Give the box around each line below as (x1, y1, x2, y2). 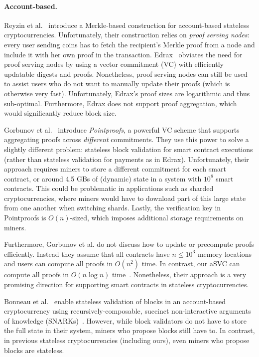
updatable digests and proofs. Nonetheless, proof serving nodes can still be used (4, 68, 248, 79)
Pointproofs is (4, 212, 46, 223)
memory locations (197, 248, 252, 259)
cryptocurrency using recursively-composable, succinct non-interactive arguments (4, 306, 251, 316)
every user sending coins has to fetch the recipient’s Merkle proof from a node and (4, 39, 255, 49)
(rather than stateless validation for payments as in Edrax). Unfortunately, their (4, 154, 249, 164)
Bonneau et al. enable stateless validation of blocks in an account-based (4, 296, 226, 306)
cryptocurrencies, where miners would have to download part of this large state (4, 192, 246, 203)
